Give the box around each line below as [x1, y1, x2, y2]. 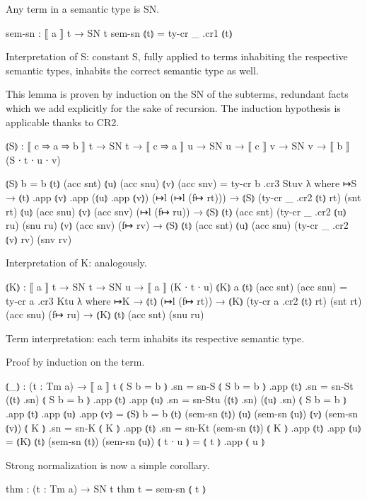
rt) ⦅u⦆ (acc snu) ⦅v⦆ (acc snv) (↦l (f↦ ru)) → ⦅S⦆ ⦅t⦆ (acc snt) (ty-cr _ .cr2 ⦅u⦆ [6, 203, 346, 218]
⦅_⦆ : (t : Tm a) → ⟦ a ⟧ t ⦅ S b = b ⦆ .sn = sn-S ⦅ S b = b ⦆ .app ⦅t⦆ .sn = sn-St [6, 378, 354, 393]
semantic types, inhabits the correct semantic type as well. [6, 62, 259, 77]
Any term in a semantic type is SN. [6, 1, 160, 16]
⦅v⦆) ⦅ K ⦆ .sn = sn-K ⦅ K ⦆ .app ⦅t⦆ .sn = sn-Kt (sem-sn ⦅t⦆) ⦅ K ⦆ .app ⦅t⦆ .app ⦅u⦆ [6, 420, 361, 434]
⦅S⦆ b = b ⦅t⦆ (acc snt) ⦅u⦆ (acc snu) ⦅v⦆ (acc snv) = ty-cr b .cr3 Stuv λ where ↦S [6, 176, 357, 191]
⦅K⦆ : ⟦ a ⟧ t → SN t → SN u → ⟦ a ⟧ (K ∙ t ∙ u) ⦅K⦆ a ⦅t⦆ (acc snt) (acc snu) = [6, 278, 348, 293]
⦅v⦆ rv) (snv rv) [6, 231, 72, 246]
